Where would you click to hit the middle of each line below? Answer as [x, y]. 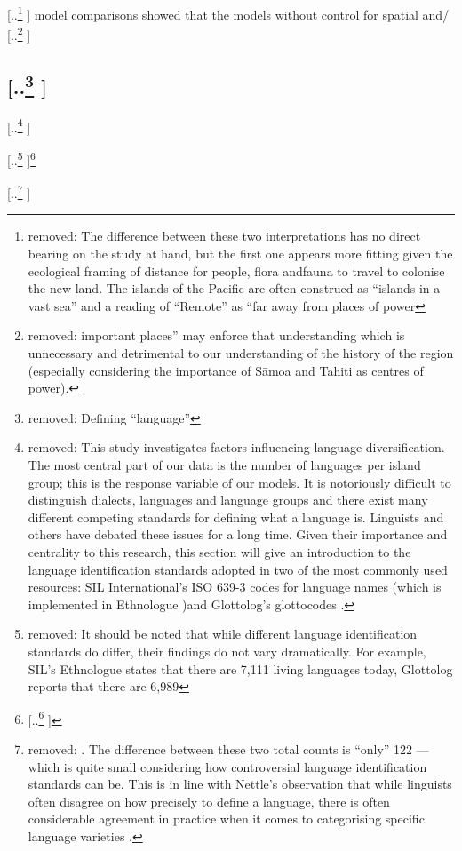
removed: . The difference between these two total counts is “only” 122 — [228, 748]
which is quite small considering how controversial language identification [227, 766]
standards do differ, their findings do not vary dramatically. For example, [227, 651]
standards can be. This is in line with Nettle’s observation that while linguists [240, 784]
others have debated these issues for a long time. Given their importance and [238, 534]
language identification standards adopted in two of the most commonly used [238, 569]
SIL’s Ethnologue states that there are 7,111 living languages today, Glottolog [240, 668]
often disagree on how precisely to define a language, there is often [209, 801]
